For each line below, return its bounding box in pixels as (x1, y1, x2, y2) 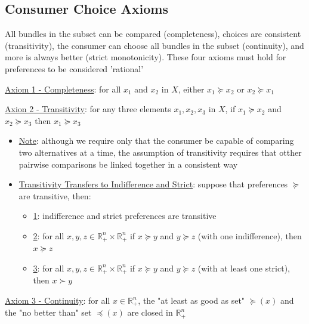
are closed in (127, 306, 173, 319)
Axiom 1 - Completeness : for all (5, 82, 121, 95)
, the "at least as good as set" (138, 294, 245, 307)
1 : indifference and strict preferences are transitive (33, 209, 217, 222)
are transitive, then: (18, 189, 91, 202)
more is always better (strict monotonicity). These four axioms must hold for (5, 51, 286, 63)
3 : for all (33, 261, 64, 274)
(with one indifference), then (197, 229, 302, 242)
